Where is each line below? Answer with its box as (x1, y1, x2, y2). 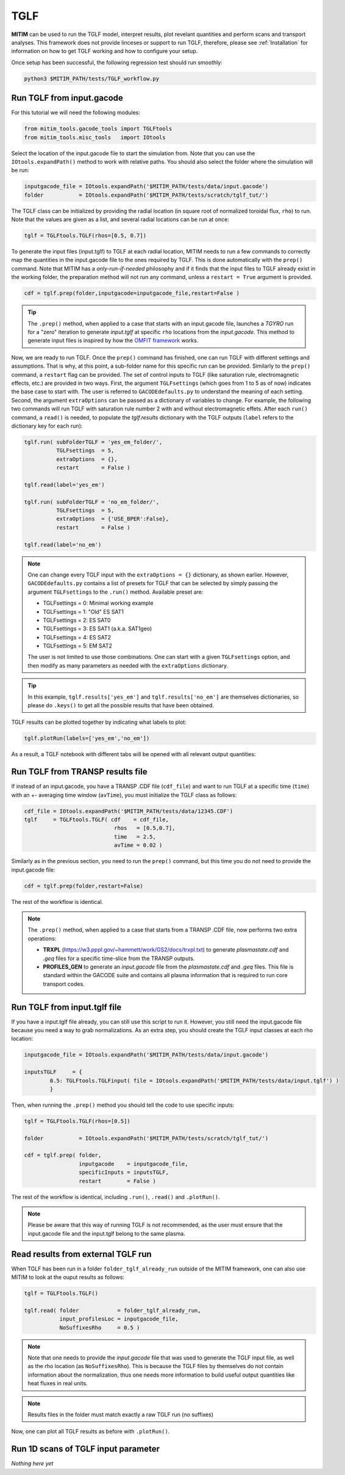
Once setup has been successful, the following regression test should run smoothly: (11, 59, 222, 66)
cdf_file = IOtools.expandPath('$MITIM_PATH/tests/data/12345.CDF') (24, 807, 233, 815)
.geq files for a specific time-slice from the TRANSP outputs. (43, 955, 195, 962)
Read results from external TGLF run (11, 1249, 152, 1259)
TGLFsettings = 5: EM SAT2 (43, 642, 113, 650)
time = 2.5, (113, 833, 157, 840)
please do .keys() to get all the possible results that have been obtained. (27, 702, 215, 709)
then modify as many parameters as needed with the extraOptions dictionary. (27, 661, 229, 669)
